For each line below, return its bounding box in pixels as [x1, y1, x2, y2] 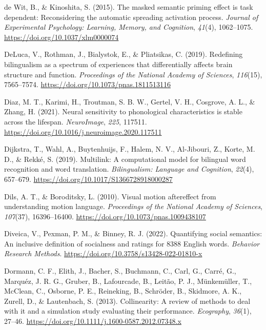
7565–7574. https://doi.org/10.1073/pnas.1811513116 [4, 79, 171, 90]
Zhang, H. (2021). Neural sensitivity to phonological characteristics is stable [4, 106, 242, 117]
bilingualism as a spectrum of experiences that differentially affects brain [4, 58, 233, 69]
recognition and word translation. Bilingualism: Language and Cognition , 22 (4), [4, 163, 254, 174]
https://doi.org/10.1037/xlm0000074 [4, 31, 119, 42]
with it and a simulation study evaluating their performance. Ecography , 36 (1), [4, 305, 252, 316]
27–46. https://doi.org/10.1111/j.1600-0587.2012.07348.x [4, 316, 181, 326]
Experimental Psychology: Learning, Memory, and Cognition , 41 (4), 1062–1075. [4, 22, 253, 32]
